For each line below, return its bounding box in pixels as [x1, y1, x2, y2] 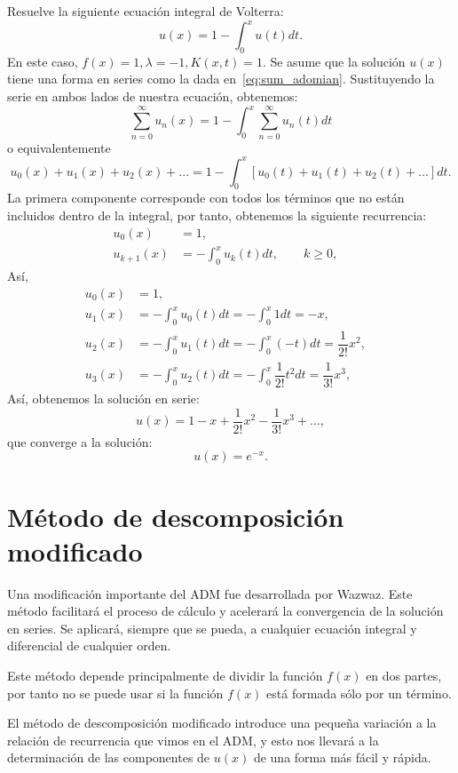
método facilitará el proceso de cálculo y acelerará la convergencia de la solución [7, 602, 444, 620]
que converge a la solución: [7, 432, 153, 450]
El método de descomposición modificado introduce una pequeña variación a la [7, 713, 437, 732]
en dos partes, [366, 666, 442, 685]
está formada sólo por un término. [266, 683, 452, 702]
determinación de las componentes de [7, 748, 210, 767]
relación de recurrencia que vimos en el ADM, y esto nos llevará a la [7, 730, 379, 749]
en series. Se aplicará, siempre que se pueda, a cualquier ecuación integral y [7, 618, 417, 637]
